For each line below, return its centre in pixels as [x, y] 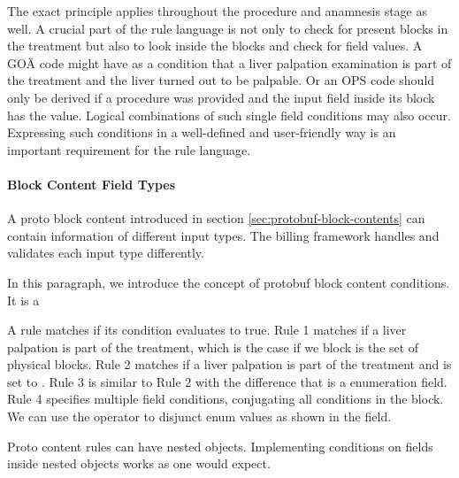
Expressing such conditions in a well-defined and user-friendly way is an [202, 132]
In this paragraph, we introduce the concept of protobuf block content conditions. [229, 282]
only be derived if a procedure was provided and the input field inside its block [221, 97]
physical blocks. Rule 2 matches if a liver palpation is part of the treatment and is [229, 364]
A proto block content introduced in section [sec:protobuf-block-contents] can [216, 218]
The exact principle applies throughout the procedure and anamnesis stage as [217, 11]
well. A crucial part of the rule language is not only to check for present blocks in [228, 28]
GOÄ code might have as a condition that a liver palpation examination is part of [229, 62]
